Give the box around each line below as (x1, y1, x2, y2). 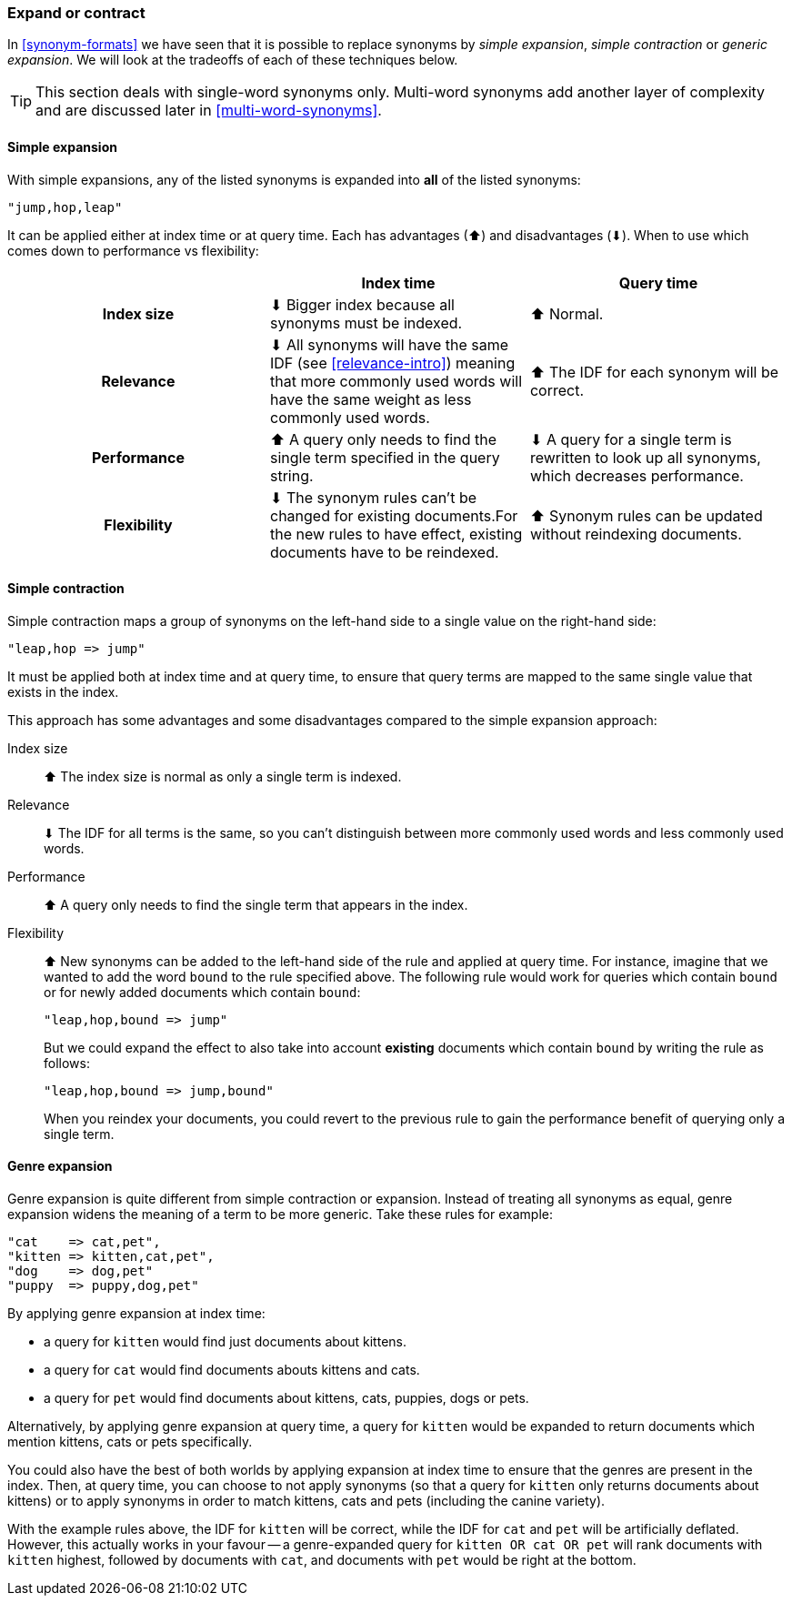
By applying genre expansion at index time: (7, 1306, 266, 1322)
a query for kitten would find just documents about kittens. (44, 1334, 406, 1350)
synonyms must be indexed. (269, 313, 463, 332)
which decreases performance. (529, 466, 744, 485)
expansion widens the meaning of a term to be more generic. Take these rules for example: (7, 1206, 553, 1223)
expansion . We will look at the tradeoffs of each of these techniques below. (7, 52, 458, 68)
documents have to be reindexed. (269, 542, 499, 561)
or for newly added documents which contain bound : (44, 983, 361, 1000)
